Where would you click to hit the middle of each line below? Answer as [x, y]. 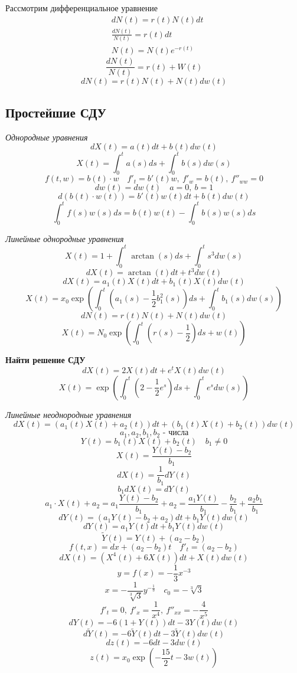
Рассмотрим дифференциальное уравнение [81, 8]
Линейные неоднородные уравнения [68, 414]
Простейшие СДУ [56, 112]
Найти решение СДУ [45, 360]
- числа [176, 433]
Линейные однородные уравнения [65, 238]
